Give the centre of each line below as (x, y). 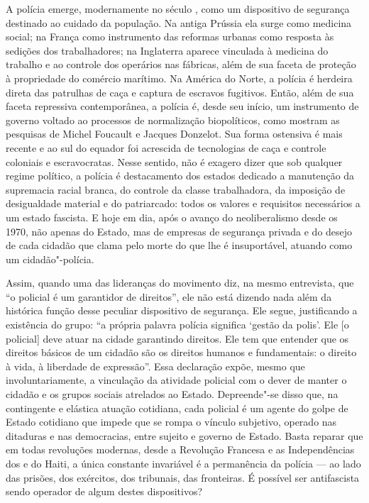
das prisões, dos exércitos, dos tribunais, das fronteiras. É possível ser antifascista (183, 477)
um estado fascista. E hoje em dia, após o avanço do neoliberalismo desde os (172, 217)
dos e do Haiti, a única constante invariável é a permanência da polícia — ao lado (183, 463)
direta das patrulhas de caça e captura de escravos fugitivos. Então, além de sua (180, 92)
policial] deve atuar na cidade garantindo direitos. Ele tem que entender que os (177, 338)
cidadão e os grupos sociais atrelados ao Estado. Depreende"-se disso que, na (172, 394)
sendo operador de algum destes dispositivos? (104, 491)
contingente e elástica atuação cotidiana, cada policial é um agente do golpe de (177, 408)
